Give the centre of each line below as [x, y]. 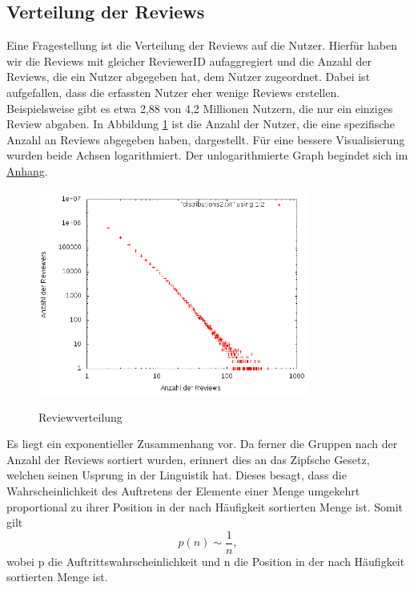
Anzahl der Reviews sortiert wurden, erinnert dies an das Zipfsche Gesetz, [188, 459]
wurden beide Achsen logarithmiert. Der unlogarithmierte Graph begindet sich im [207, 155]
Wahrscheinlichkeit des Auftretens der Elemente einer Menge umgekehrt [183, 490]
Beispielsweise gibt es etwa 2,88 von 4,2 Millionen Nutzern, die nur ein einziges [200, 108]
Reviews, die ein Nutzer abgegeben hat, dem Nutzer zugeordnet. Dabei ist [189, 77]
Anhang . [27, 170]
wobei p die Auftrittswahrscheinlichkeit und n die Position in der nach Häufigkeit [206, 561]
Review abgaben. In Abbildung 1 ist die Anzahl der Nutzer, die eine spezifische [201, 124]
